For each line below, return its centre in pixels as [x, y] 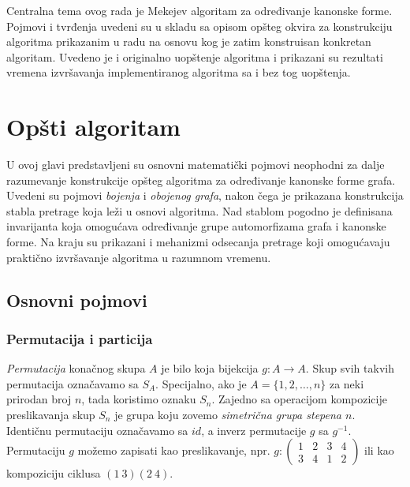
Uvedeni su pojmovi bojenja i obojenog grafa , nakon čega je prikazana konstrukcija [205, 195]
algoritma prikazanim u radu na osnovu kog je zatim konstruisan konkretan [189, 41]
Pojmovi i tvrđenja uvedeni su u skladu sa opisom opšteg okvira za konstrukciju [199, 26]
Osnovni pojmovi [77, 300]
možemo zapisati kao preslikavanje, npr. [174, 450]
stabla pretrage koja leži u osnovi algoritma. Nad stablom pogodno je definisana [199, 210]
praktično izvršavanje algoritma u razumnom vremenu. [139, 257]
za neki [347, 383]
